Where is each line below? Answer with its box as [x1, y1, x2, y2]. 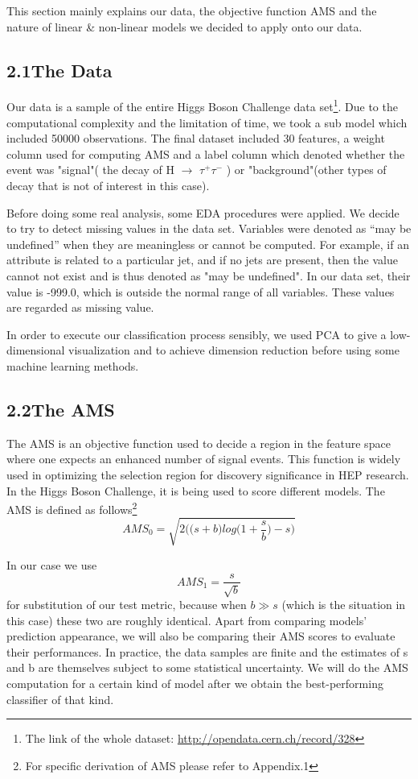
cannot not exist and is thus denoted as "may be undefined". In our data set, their [6, 267, 411, 284]
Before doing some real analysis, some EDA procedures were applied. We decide [6, 204, 400, 221]
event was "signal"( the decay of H [6, 161, 174, 178]
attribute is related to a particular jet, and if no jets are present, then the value [6, 251, 398, 268]
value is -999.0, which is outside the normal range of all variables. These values [6, 283, 395, 300]
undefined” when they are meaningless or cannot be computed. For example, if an [6, 235, 409, 252]
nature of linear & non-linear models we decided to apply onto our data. [6, 18, 363, 35]
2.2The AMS [6, 396, 115, 421]
